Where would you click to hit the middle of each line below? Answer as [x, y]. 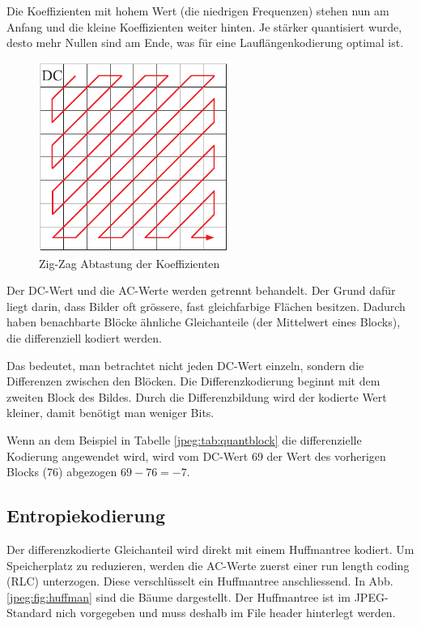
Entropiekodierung [86, 515]
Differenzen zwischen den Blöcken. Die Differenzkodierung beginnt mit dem [193, 381]
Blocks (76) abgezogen [62, 472]
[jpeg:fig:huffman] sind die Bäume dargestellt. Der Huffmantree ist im [179, 596]
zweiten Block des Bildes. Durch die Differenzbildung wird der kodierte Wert [197, 396]
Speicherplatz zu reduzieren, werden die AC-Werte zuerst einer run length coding [208, 565]
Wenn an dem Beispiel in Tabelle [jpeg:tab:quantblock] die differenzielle [184, 440]
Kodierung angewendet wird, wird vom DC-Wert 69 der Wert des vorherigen [196, 456]
